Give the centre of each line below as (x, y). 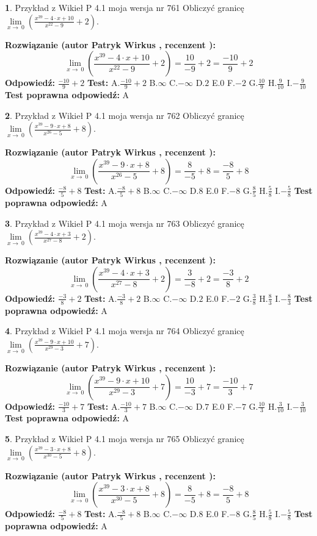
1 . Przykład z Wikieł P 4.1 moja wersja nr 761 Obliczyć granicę (125, 7)
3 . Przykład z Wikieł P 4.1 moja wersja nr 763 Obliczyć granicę (125, 223)
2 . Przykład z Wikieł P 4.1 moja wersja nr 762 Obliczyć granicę (125, 115)
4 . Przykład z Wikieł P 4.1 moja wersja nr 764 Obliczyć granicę (125, 331)
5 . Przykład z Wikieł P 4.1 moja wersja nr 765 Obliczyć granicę (125, 438)
